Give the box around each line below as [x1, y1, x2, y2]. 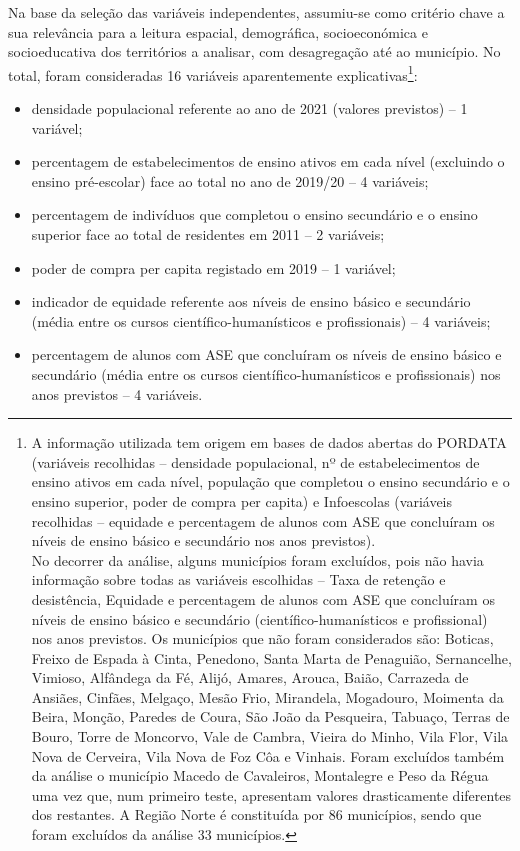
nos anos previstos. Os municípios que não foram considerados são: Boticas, [31, 628, 494, 649]
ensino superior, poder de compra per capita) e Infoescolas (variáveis [31, 490, 453, 511]
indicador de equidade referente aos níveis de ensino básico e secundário [31, 291, 471, 312]
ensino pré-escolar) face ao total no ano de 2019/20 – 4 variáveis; [31, 170, 429, 191]
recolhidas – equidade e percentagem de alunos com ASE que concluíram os [31, 510, 495, 531]
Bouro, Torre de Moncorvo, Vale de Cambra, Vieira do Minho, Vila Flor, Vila [31, 726, 509, 747]
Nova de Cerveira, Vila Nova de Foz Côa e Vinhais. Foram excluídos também [31, 745, 505, 766]
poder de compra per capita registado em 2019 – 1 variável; [31, 257, 396, 278]
